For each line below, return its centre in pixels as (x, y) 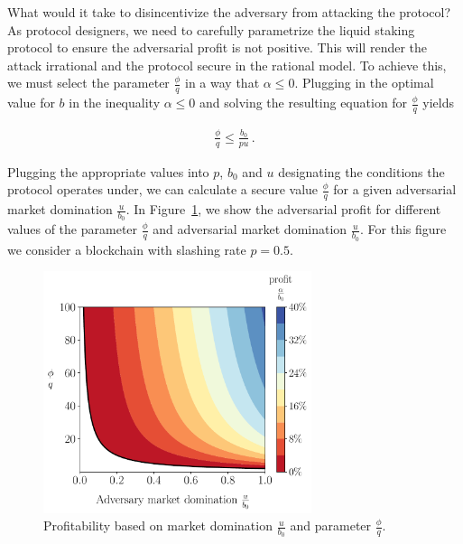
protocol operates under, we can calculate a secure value (163, 189)
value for (31, 103)
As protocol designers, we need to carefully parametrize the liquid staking (211, 29)
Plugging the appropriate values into (108, 171)
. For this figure (403, 229)
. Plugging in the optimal (364, 83)
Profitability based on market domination (158, 525)
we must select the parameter (88, 83)
